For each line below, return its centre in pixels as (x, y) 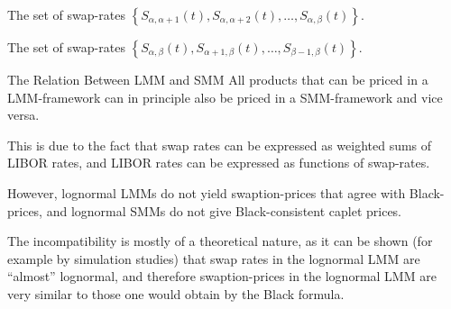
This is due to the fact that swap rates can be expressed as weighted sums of (220, 145)
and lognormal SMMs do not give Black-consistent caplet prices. (224, 210)
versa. (23, 115)
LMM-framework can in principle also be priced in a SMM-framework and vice (225, 97)
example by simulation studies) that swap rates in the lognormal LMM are (214, 258)
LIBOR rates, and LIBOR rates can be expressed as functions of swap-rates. (219, 163)
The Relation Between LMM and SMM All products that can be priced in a (218, 79)
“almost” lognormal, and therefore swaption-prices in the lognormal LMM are (222, 276)
